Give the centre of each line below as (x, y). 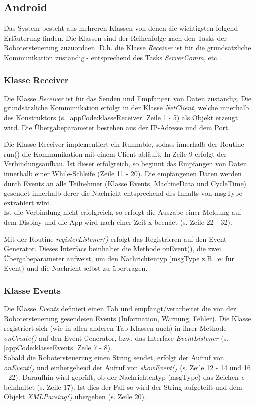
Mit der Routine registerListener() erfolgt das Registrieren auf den (105, 239)
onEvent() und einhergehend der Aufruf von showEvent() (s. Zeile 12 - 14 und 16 (127, 367)
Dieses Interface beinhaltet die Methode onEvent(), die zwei (130, 249)
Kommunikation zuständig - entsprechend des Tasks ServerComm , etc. (112, 57)
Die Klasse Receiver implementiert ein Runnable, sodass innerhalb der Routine (124, 144)
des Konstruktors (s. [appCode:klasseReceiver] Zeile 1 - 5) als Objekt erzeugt (121, 117)
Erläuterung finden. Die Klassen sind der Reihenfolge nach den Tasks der (115, 38)
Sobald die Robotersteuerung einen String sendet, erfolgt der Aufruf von (114, 357)
